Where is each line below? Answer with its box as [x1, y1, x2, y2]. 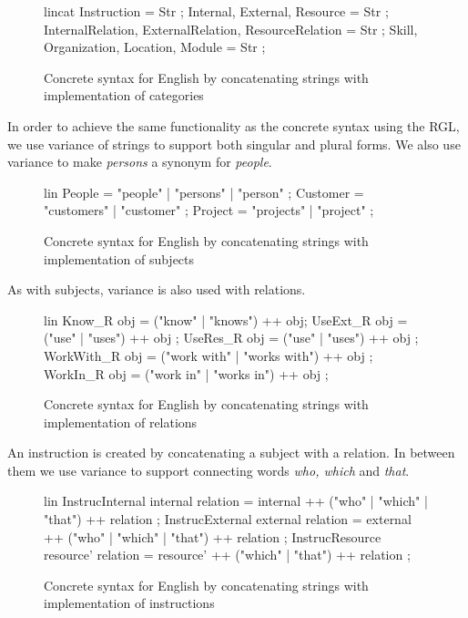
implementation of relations [44, 412, 198, 431]
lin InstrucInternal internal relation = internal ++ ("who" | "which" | [44, 491, 428, 510]
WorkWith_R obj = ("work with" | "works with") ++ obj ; [44, 345, 373, 365]
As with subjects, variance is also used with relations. [7, 280, 306, 299]
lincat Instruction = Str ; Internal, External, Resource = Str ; [44, 2, 389, 20]
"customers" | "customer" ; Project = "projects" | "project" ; [44, 201, 374, 220]
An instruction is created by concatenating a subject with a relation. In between [7, 443, 455, 462]
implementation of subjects [44, 249, 195, 268]
